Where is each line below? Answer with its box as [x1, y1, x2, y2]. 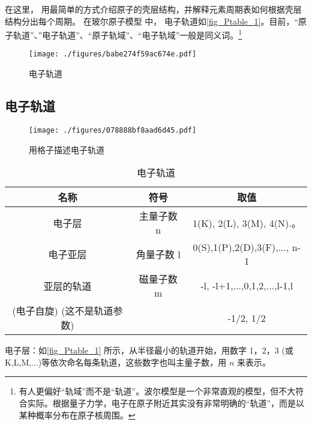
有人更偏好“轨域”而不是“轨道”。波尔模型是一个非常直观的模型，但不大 [19, 385, 296, 397]
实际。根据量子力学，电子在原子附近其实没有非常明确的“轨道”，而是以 [27, 396, 305, 409]
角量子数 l [136, 247, 181, 262]
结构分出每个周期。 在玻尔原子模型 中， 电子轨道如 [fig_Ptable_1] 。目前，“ [5, 14, 299, 27]
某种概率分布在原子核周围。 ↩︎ [19, 408, 136, 421]
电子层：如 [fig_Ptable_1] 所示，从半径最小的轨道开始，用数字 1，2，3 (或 [5, 344, 293, 357]
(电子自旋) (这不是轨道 [12, 304, 113, 318]
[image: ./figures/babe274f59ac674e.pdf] [29, 50, 197, 59]
